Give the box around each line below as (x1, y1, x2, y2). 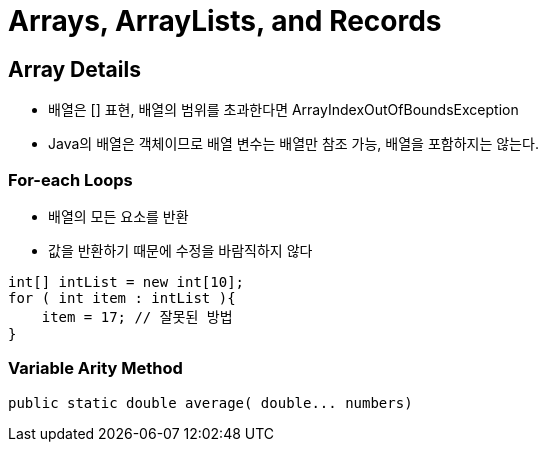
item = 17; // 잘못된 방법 (41, 308, 233, 325)
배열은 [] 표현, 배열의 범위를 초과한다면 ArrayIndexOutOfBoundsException (48, 101, 519, 119)
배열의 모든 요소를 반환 (48, 207, 189, 225)
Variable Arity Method (8, 358, 183, 379)
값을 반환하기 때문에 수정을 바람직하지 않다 (48, 241, 313, 259)
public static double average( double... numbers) (8, 394, 413, 411)
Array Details (8, 56, 141, 82)
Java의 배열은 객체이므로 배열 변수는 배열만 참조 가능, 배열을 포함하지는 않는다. (48, 135, 539, 153)
